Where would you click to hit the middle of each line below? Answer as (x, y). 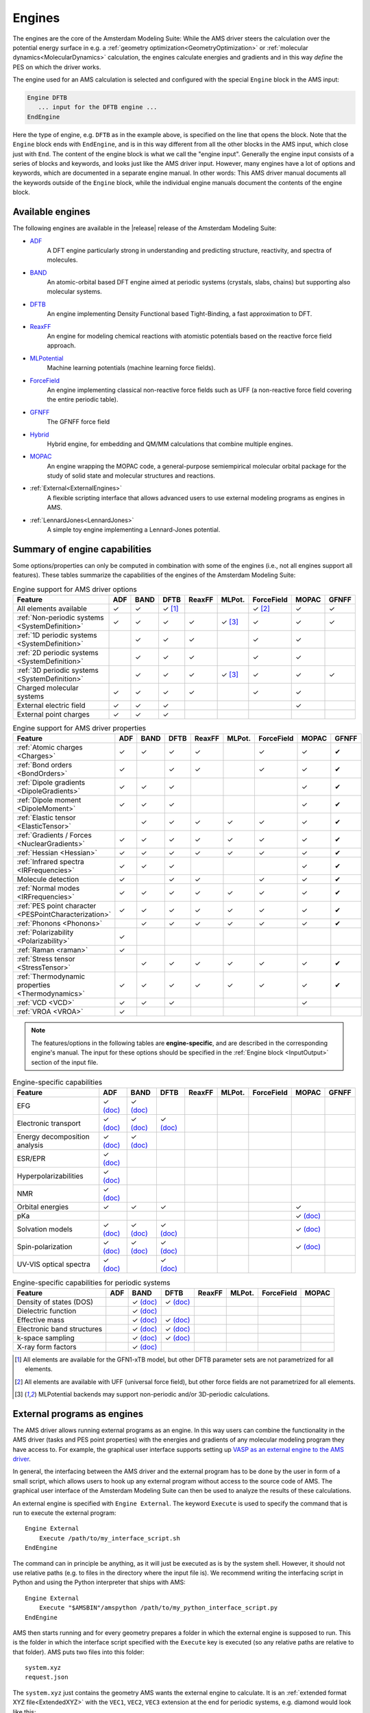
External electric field (51, 706)
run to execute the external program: (64, 1513)
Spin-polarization (45, 1247)
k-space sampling (46, 1338)
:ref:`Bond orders (44, 765)
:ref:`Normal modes (48, 889)
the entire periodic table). (83, 399)
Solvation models (45, 1229)
